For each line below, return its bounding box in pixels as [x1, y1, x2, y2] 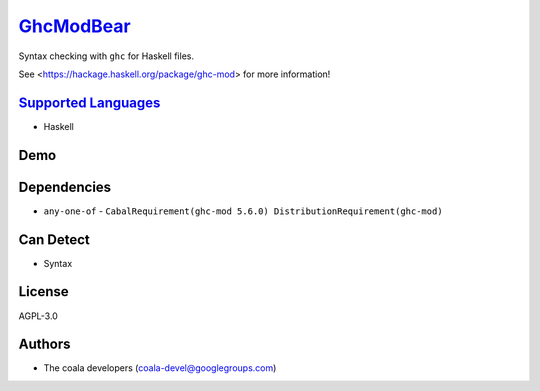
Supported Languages [18, 94, 161, 111]
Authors [18, 336, 71, 353]
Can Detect [18, 231, 90, 248]
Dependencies [18, 178, 112, 195]
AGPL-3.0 [18, 310, 59, 322]
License [18, 283, 69, 300]
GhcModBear [18, 15, 131, 37]
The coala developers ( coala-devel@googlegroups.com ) [43, 362, 277, 374]
